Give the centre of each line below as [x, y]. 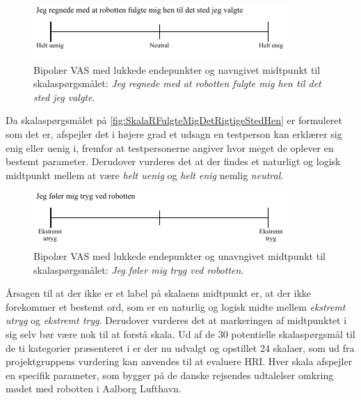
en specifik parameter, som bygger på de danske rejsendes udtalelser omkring [170, 375]
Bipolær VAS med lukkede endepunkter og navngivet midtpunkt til [177, 69]
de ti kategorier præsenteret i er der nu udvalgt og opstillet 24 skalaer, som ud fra [180, 347]
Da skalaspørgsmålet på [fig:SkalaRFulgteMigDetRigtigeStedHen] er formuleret [174, 120]
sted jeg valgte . [64, 97]
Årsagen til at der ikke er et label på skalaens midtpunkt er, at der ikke [159, 293]
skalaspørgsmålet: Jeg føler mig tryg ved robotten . [139, 269]
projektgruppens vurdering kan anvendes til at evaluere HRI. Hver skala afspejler [179, 361]
